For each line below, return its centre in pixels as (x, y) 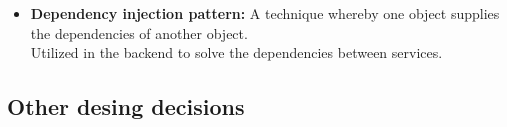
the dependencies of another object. (139, 32)
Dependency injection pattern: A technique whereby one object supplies (265, 13)
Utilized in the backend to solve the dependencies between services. (236, 52)
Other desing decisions (126, 106)
